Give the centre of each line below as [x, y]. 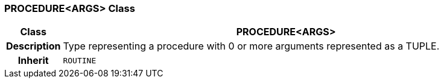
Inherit [33, 61]
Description [33, 46]
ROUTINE [80, 60]
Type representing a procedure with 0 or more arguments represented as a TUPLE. [251, 46]
